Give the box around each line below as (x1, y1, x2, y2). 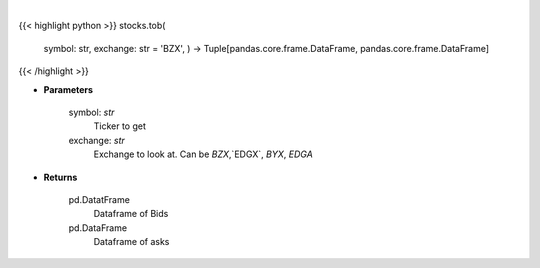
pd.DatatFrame (68, 193, 130, 205)
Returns (43, 171, 78, 183)
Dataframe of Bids (93, 208, 169, 220)
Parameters (43, 83, 94, 95)
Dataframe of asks (93, 236, 170, 248)
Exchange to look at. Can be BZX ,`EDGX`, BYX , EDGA (93, 148, 314, 160)
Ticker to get (93, 120, 147, 132)
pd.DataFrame (68, 221, 128, 234)
